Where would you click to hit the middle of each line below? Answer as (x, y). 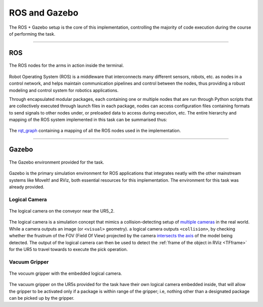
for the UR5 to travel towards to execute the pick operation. (68, 249)
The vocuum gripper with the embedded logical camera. (66, 273)
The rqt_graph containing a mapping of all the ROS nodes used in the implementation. (95, 131)
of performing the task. (32, 34)
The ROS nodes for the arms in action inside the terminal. (66, 65)
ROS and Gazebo (44, 13)
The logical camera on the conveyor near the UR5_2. (62, 211)
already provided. (27, 187)
